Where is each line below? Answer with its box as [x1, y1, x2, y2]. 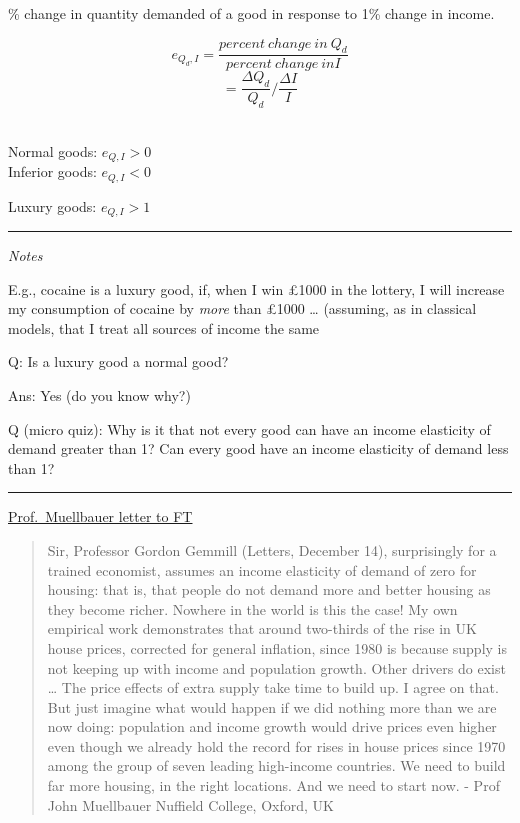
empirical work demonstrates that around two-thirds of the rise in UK [47, 618, 477, 639]
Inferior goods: [8, 161, 97, 182]
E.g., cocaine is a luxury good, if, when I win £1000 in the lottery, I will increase [8, 278, 505, 299]
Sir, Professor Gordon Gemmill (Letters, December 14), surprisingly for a [47, 539, 497, 560]
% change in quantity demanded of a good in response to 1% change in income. [8, 3, 495, 23]
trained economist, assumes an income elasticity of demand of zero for [47, 559, 477, 580]
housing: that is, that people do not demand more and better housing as [47, 579, 491, 600]
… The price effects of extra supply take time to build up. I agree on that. [47, 677, 499, 698]
